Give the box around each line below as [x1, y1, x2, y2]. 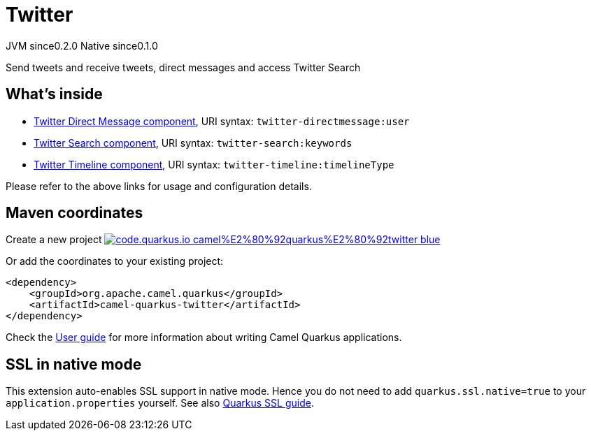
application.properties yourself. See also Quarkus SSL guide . [6, 397, 314, 409]
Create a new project [6, 233, 102, 246]
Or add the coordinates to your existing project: [6, 255, 224, 268]
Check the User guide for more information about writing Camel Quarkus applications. [6, 331, 402, 344]
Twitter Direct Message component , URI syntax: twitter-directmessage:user [34, 115, 410, 127]
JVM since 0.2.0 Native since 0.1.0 [6, 39, 158, 52]
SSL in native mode [6, 355, 142, 373]
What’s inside [6, 85, 103, 103]
